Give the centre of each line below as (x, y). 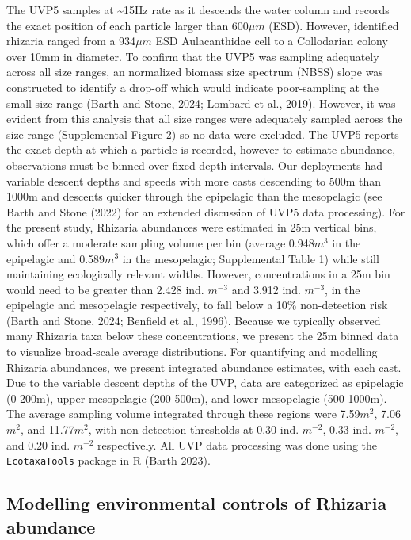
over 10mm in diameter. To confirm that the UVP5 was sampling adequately (193, 56)
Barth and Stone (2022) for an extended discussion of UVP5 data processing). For (206, 211)
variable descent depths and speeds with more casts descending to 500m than (194, 180)
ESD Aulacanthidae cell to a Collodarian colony (272, 41)
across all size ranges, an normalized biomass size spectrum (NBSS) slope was (195, 72)
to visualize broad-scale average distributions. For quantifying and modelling (192, 352)
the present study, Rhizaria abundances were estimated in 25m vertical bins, (192, 227)
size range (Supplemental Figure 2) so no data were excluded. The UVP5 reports (203, 134)
